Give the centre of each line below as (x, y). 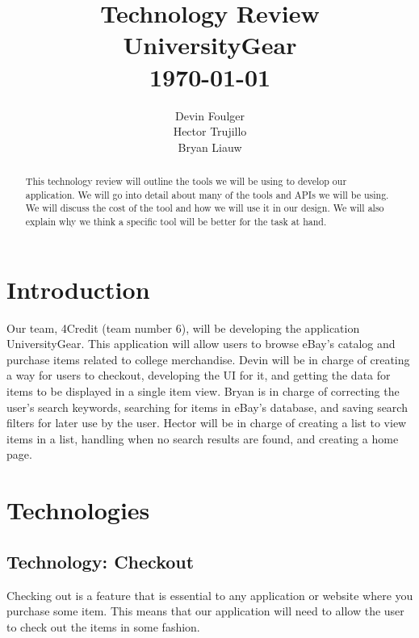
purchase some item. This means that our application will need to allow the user (205, 611)
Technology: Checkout (101, 561)
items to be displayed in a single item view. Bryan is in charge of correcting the (203, 391)
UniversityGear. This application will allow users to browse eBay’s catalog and (201, 344)
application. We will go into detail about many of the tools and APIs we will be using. (207, 194)
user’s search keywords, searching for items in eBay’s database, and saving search (207, 407)
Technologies (78, 510)
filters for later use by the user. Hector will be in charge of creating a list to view (207, 423)
